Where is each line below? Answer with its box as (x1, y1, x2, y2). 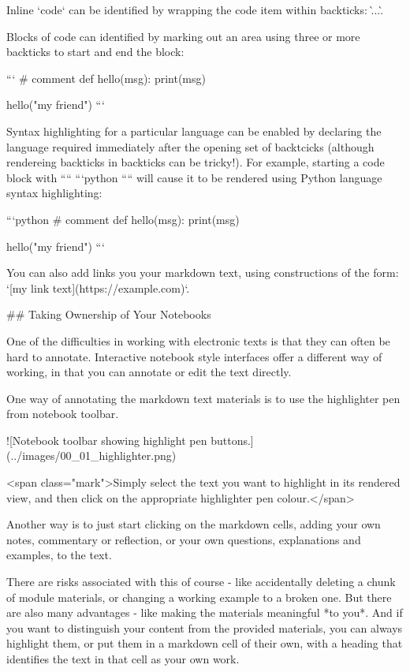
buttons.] (211, 431, 254, 448)
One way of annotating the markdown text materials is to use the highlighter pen (6, 390, 401, 406)
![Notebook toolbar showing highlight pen (6, 431, 207, 448)
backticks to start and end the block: (6, 43, 184, 60)
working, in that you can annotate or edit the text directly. (6, 364, 292, 380)
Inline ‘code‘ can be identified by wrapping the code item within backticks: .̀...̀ (6, 2, 384, 17)
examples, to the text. (6, 547, 112, 563)
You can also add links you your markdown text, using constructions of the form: (6, 264, 399, 281)
